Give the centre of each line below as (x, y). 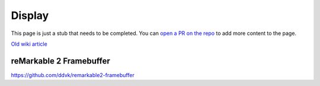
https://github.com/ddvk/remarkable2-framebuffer (73, 75)
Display (30, 15)
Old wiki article (29, 44)
